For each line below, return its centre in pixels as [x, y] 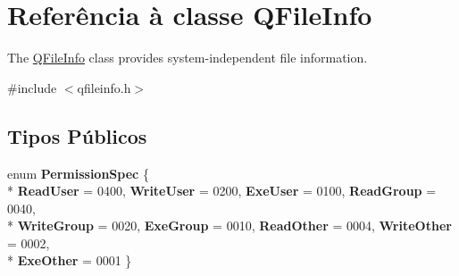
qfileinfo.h [104, 87]
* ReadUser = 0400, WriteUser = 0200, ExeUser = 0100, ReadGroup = [222, 191]
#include [32, 87]
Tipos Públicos [77, 135]
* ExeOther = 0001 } [70, 260]
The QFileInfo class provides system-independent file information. [188, 58]
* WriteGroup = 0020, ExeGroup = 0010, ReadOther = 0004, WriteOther [229, 226]
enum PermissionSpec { [78, 173]
